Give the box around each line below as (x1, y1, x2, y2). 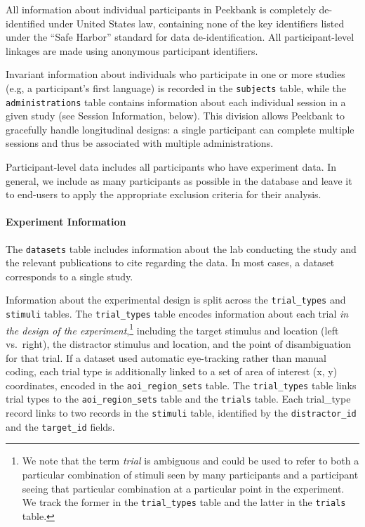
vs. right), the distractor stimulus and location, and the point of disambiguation (6, 337, 352, 351)
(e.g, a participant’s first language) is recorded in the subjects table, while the (6, 80, 347, 95)
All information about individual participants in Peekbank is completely (6, 2, 316, 16)
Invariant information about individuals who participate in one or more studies (6, 67, 345, 82)
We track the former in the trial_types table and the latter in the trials (22, 495, 346, 509)
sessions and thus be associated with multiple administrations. (6, 136, 274, 150)
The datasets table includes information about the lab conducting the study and (6, 241, 357, 256)
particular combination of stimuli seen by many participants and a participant (22, 467, 359, 482)
